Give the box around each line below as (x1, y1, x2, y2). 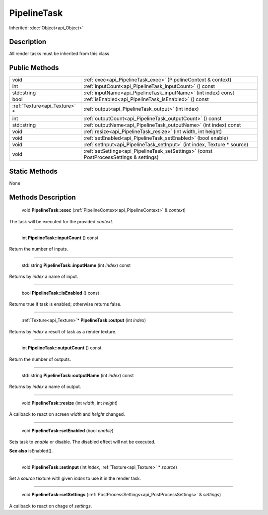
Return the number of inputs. (9, 246, 68, 252)
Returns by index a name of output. (9, 384, 81, 389)
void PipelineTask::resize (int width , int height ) (21, 400, 118, 406)
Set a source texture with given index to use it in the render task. (9, 475, 141, 481)
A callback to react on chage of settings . (9, 503, 92, 509)
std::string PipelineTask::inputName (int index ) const (21, 262, 131, 268)
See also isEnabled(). (9, 448, 53, 454)
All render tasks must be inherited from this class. (9, 51, 111, 57)
